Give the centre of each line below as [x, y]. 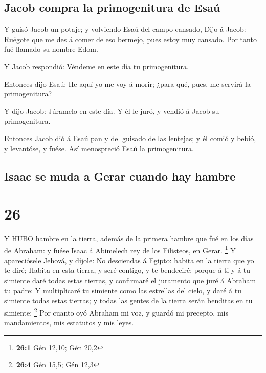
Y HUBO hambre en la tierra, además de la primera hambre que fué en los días [129, 238]
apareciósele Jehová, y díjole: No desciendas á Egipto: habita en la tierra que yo [129, 260]
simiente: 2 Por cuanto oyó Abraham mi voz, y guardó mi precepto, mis [116, 311]
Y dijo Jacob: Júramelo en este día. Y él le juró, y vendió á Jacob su [112, 111]
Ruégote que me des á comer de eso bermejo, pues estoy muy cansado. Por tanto [130, 39]
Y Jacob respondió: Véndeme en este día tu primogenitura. [96, 66]
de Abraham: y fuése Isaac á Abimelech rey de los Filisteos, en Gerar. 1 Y [120, 249]
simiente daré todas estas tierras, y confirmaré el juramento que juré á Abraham [130, 280]
